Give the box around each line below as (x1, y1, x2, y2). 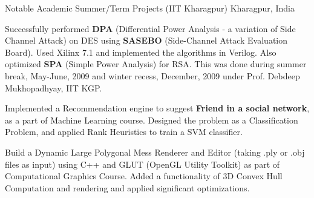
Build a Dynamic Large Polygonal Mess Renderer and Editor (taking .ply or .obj (5, 145, 305, 158)
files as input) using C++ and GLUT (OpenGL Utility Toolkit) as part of (5, 157, 280, 170)
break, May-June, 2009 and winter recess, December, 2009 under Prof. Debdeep (5, 69, 300, 82)
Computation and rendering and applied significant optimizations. (5, 181, 250, 194)
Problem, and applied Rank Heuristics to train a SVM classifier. (5, 125, 243, 138)
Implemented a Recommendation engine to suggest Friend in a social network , (5, 102, 310, 114)
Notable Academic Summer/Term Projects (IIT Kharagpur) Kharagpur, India (5, 2, 295, 14)
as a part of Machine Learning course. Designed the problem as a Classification (5, 113, 298, 126)
